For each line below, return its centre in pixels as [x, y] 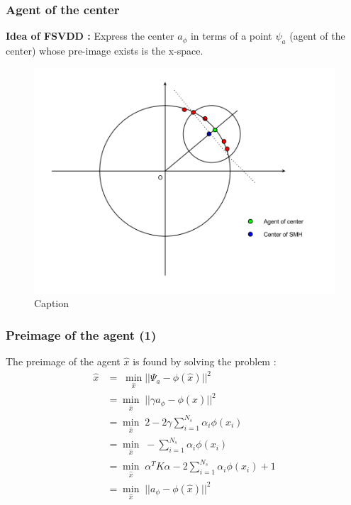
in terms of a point [231, 36]
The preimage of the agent [63, 361]
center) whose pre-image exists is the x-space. [105, 51]
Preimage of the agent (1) [81, 334]
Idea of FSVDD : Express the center [90, 36]
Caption [52, 303]
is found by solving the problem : [205, 361]
